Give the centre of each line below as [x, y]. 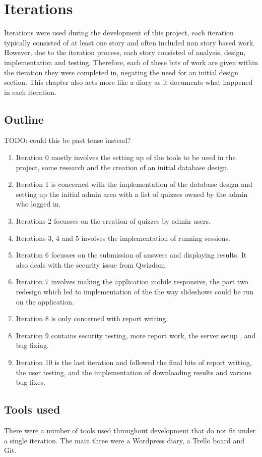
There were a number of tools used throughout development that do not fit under [130, 430]
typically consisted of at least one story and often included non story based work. [129, 42]
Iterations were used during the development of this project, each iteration [119, 33]
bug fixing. [32, 345]
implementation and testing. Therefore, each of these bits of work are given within [131, 62]
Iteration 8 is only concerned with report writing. [92, 318]
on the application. [45, 301]
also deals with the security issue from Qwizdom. [91, 264]
